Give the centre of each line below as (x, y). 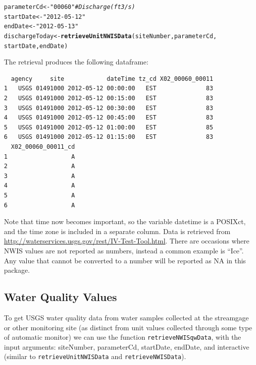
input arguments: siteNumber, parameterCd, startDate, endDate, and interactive (127, 346)
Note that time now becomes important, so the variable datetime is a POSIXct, (125, 221)
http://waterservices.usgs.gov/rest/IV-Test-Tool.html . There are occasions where (127, 241)
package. (17, 270)
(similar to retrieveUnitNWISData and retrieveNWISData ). (95, 356)
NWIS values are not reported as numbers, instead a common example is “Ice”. (124, 250)
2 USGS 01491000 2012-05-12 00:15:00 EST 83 (109, 98)
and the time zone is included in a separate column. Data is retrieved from (117, 231)
